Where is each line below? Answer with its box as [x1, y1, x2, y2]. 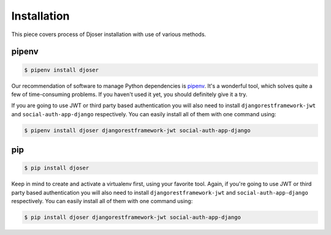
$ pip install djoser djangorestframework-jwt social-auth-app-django [24, 214, 242, 221]
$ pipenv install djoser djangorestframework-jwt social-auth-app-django [24, 127, 251, 134]
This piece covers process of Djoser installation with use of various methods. [11, 31, 207, 38]
